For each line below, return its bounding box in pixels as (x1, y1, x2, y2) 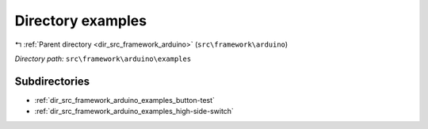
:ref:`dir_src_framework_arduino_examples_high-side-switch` (34, 107, 234, 116)
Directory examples (14, 12, 147, 29)
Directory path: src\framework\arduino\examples (14, 54, 192, 63)
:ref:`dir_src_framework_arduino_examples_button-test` (34, 95, 216, 104)
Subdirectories (14, 74, 90, 88)
